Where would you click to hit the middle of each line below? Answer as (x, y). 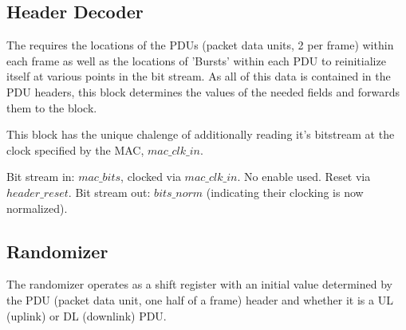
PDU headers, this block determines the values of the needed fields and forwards (203, 91)
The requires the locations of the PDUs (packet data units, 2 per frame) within (200, 45)
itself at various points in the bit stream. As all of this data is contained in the (199, 76)
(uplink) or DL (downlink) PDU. (87, 315)
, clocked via (151, 177)
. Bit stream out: (109, 192)
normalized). (37, 208)
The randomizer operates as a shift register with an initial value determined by (199, 284)
